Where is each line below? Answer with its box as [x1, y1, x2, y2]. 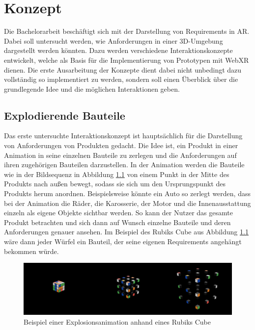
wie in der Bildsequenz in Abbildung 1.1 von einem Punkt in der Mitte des [4, 169, 229, 179]
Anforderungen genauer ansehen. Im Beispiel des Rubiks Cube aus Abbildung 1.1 [4, 227, 249, 237]
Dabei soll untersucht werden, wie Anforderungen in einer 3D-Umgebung [4, 35, 223, 46]
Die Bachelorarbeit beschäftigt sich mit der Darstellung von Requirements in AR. [4, 26, 250, 36]
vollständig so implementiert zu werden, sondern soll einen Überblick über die [4, 74, 238, 84]
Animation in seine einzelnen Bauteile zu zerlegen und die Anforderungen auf [4, 150, 237, 160]
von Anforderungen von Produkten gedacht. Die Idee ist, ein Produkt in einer [4, 140, 238, 151]
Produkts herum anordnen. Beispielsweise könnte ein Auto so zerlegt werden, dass [4, 188, 251, 199]
